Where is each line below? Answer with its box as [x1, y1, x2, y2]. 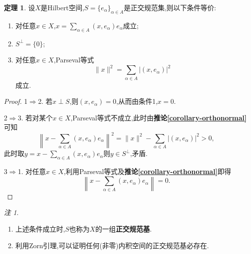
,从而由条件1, [116, 96, 158, 106]
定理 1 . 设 [4, 2, 35, 12]
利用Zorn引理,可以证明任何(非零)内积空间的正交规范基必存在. [15, 240, 209, 250]
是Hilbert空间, [40, 2, 85, 12]
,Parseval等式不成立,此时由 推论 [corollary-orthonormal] [71, 112, 247, 122]
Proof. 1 [4, 96, 28, 106]
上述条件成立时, [15, 224, 65, 234]
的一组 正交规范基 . [95, 224, 152, 234]
